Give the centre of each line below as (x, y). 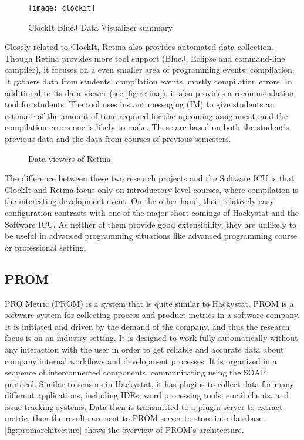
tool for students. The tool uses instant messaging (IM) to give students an (140, 104)
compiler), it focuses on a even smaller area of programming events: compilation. (150, 70)
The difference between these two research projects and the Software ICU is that (150, 178)
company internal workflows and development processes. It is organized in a (141, 361)
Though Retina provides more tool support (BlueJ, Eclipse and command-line (145, 58)
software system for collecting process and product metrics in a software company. (152, 315)
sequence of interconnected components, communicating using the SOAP (136, 372)
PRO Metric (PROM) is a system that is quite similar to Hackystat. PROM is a (149, 303)
